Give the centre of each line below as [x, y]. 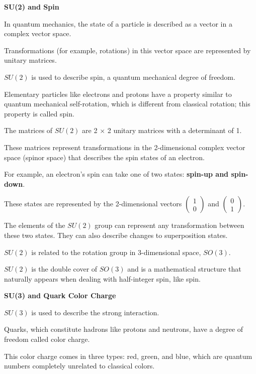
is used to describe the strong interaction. [95, 312]
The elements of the [35, 225]
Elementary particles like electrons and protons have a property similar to [118, 94]
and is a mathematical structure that [184, 269]
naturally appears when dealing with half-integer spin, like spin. [102, 278]
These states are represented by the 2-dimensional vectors [93, 204]
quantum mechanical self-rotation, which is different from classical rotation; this [127, 104]
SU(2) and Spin [32, 7]
